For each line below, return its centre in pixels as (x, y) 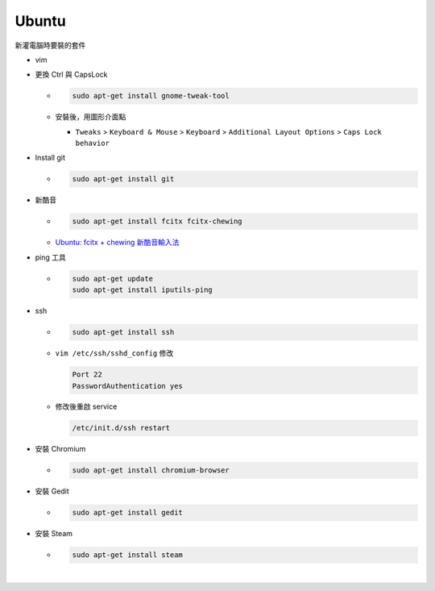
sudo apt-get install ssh (123, 332)
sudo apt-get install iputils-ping (142, 290)
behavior (93, 144)
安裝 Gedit (52, 491)
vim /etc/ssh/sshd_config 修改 (114, 353)
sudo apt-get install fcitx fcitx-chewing (157, 221)
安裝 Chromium (60, 449)
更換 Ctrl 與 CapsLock (71, 75)
